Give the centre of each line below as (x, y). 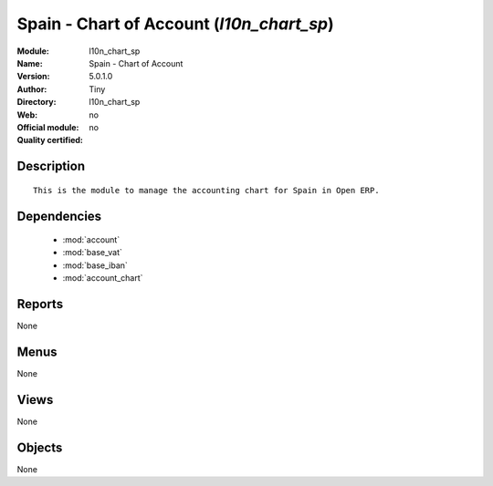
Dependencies (59, 216)
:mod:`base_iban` (95, 265)
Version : (33, 77)
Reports (40, 304)
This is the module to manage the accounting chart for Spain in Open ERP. (206, 190)
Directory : (37, 102)
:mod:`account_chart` (103, 278)
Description (51, 166)
